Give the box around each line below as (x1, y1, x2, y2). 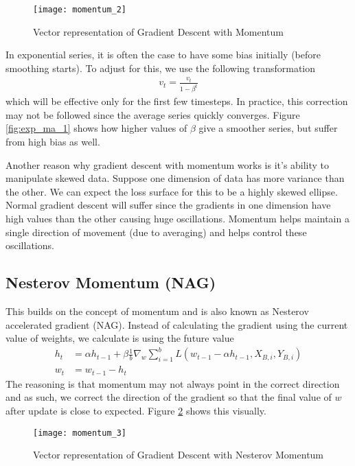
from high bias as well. (5, 135, 100, 149)
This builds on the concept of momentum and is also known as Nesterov (5, 304, 309, 318)
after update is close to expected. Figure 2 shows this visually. (5, 404, 266, 418)
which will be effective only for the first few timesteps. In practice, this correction (5, 94, 348, 108)
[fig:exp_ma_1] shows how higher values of (5, 121, 187, 135)
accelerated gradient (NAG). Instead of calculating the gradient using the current (5, 317, 348, 331)
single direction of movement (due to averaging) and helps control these (5, 224, 307, 239)
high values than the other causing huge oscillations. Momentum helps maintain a (5, 211, 350, 226)
